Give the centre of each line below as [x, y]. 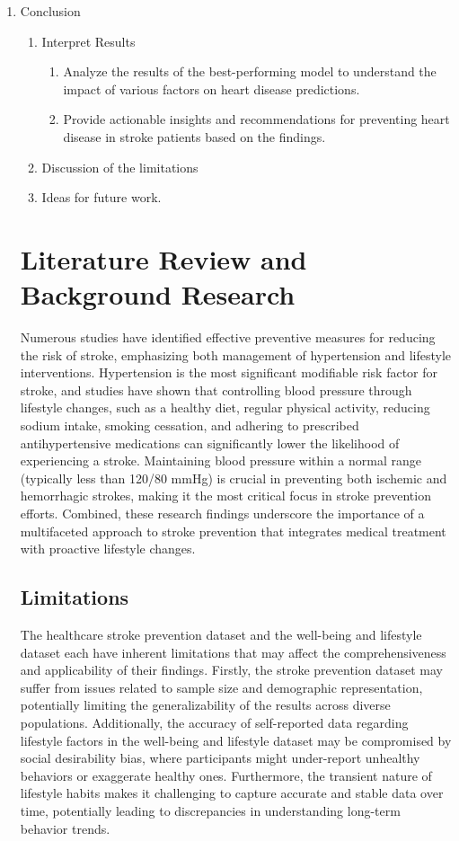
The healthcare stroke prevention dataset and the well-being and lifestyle [221, 634]
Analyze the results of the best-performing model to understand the [250, 71]
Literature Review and [163, 258]
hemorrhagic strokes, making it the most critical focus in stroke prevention [225, 496]
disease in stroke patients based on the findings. [194, 136]
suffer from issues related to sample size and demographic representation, [221, 687]
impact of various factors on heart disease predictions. [212, 89]
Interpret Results [88, 41]
